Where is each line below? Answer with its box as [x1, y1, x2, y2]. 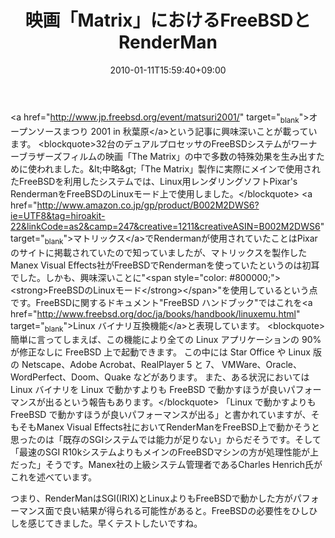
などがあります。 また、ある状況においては [133, 371, 310, 383]
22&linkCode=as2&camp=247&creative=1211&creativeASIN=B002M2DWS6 [10, 220, 321, 232]
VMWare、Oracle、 [221, 359, 302, 371]
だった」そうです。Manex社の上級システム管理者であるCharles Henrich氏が [10, 459, 323, 471]
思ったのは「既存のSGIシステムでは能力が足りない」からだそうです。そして [10, 434, 322, 446]
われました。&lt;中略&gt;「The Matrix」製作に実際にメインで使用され [36, 162, 322, 175]
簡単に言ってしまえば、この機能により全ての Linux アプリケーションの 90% [10, 334, 322, 346]
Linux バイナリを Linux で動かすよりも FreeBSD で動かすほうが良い [10, 384, 287, 396]
